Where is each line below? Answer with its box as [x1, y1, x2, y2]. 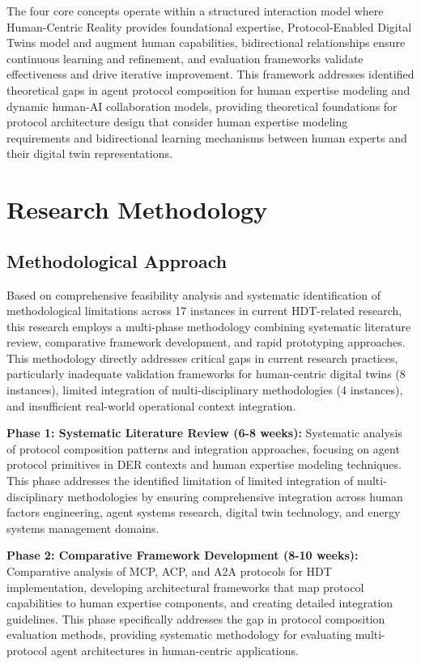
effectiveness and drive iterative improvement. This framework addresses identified [6, 66, 415, 83]
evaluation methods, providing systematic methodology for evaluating [6, 626, 352, 643]
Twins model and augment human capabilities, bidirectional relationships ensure [6, 34, 406, 51]
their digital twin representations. [6, 145, 172, 162]
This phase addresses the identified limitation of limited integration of [6, 472, 354, 489]
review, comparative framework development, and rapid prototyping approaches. [6, 334, 406, 351]
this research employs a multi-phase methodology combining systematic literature [6, 317, 411, 334]
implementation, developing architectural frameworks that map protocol [6, 578, 364, 595]
